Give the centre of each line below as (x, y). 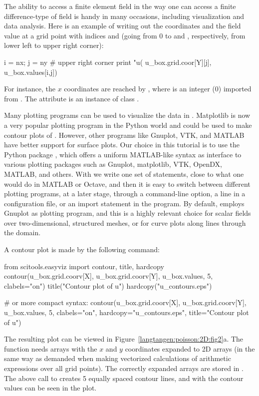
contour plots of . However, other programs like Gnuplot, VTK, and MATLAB (124, 135)
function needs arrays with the (51, 348)
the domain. (22, 232)
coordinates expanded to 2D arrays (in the (190, 348)
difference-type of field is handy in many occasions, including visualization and (124, 16)
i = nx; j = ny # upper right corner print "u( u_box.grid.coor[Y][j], (108, 62)
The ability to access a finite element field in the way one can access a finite (120, 6)
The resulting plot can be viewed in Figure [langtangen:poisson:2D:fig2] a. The (124, 339)
